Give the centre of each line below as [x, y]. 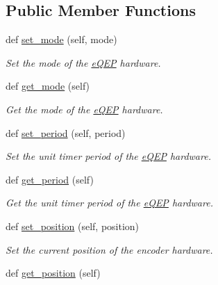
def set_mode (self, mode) [61, 39]
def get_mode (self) [48, 86]
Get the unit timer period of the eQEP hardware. [109, 203]
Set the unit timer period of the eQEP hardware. [108, 156]
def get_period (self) [50, 179]
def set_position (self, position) [73, 226]
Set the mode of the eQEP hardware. [83, 62]
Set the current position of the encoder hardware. [109, 249]
